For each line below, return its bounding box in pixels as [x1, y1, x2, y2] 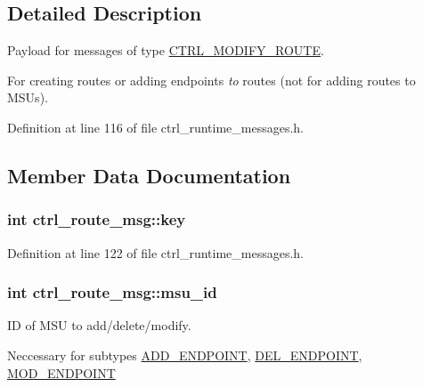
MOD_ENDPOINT [7, 363, 116, 382]
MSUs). [7, 88, 48, 107]
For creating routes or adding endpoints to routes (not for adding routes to [7, 70, 416, 89]
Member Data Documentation [7, 161, 291, 189]
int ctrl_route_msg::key [7, 208, 186, 230]
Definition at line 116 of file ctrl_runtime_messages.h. [7, 117, 305, 136]
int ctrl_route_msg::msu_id [7, 281, 217, 303]
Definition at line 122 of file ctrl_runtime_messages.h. [7, 243, 305, 262]
